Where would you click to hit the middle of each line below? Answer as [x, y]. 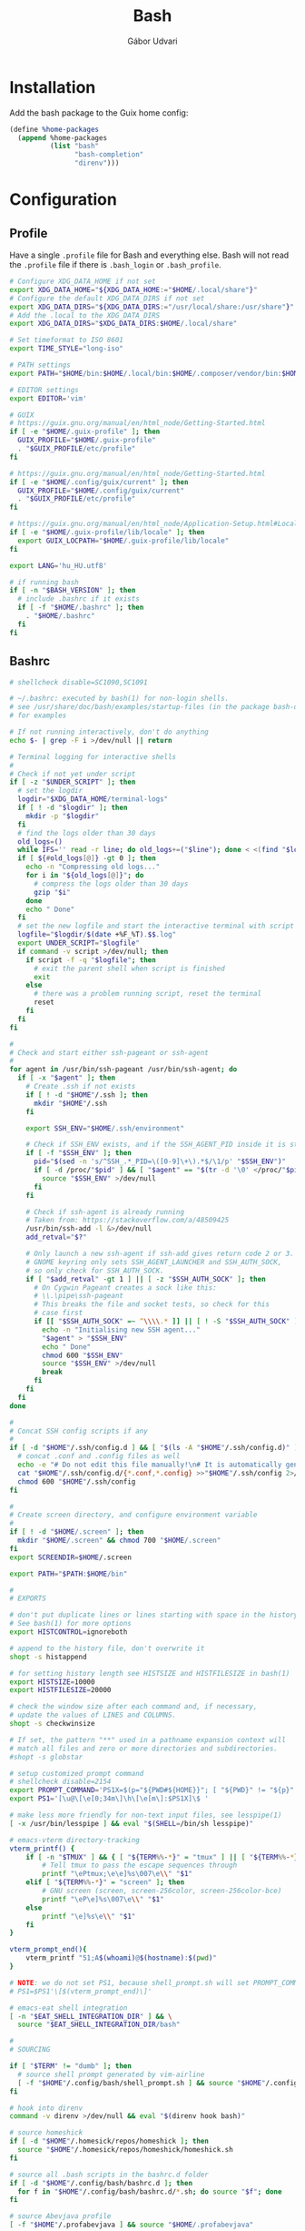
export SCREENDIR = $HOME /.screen [70, 1557]
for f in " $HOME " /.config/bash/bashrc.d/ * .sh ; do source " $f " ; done [150, 2191]
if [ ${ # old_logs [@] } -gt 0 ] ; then [87, 858]
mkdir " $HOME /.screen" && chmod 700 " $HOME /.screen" [119, 1540]
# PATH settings [40, 365]
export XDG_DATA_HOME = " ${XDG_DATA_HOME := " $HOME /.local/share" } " [133, 289]
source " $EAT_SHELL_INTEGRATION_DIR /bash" [99, 2025]
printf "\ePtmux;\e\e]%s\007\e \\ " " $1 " [118, 1874]
